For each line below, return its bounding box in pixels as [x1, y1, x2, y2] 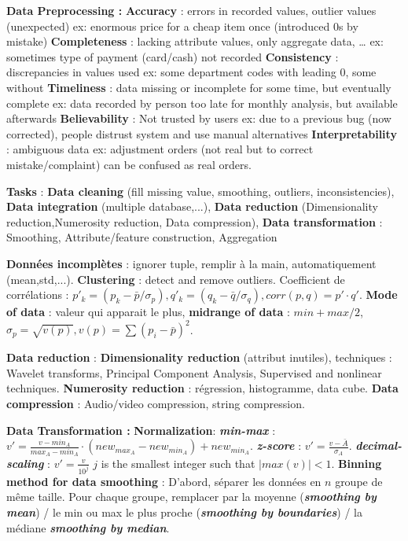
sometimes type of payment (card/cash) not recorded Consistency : [6, 48, 339, 64]
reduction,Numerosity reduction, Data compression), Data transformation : [6, 213, 383, 230]
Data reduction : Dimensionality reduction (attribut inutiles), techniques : [6, 349, 392, 366]
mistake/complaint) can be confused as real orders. [6, 156, 252, 172]
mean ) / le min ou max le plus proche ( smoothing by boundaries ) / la [6, 504, 362, 521]
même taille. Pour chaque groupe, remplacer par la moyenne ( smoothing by [6, 488, 377, 505]
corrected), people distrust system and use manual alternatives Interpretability [6, 125, 397, 142]
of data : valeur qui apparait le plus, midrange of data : [6, 304, 290, 320]
